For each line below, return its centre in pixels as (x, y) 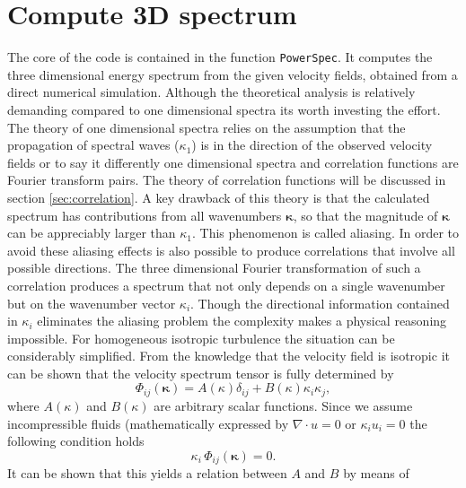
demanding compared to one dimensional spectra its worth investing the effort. (224, 109)
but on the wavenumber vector (92, 303)
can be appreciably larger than (92, 233)
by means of (376, 473)
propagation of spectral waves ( (93, 145)
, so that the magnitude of (365, 215)
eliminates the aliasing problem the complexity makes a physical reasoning (242, 321)
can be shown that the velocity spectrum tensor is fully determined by (201, 373)
